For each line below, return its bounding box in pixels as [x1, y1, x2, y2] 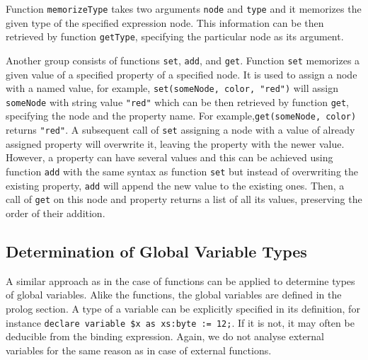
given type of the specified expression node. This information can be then [6, 15, 324, 30]
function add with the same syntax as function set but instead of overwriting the [6, 163, 359, 178]
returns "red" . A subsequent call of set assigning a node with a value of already [6, 122, 355, 137]
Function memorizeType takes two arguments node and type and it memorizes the [6, 1, 362, 16]
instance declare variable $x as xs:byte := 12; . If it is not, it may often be [6, 315, 355, 330]
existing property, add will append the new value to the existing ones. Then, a [6, 178, 345, 192]
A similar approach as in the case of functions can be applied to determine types [6, 273, 355, 288]
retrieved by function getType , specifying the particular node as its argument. [6, 29, 344, 44]
